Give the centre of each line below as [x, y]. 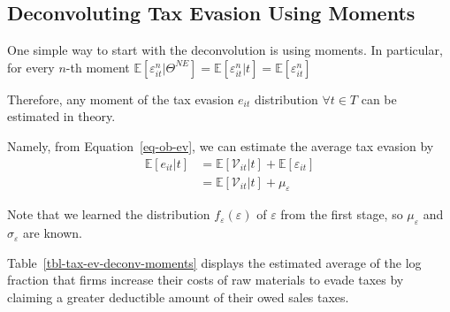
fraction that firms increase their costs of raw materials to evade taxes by [206, 280]
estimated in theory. [61, 116]
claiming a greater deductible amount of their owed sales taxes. [178, 297]
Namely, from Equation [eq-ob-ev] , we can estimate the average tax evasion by [221, 145]
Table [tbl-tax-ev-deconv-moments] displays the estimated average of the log [214, 262]
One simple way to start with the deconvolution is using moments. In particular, [225, 50]
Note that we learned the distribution [109, 214]
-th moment [98, 67]
